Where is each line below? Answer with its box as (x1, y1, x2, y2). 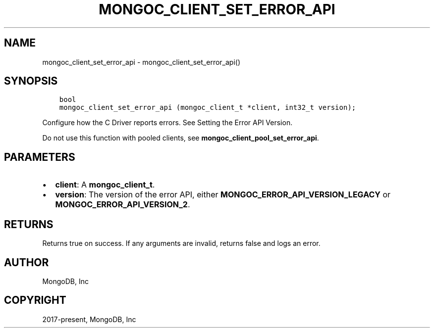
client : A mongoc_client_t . (55, 180, 155, 190)
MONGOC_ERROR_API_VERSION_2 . (55, 199, 190, 210)
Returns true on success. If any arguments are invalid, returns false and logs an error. (42, 239, 321, 248)
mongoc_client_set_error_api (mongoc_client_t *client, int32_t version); (59, 103, 356, 112)
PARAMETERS (4, 150, 75, 163)
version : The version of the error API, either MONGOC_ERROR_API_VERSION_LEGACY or (55, 190, 391, 200)
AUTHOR (4, 256, 49, 269)
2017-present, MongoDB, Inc (42, 315, 136, 324)
